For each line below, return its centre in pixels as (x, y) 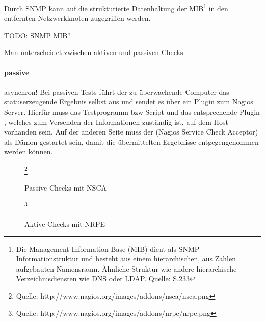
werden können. (29, 152)
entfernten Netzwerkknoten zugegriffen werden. (77, 18)
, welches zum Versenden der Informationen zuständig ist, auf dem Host (116, 122)
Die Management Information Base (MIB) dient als (96, 248)
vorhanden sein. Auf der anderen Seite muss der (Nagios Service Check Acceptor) (131, 132)
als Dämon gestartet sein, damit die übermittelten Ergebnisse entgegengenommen (131, 141)
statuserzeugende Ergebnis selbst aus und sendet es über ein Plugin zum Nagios (129, 102)
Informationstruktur (47, 259)
